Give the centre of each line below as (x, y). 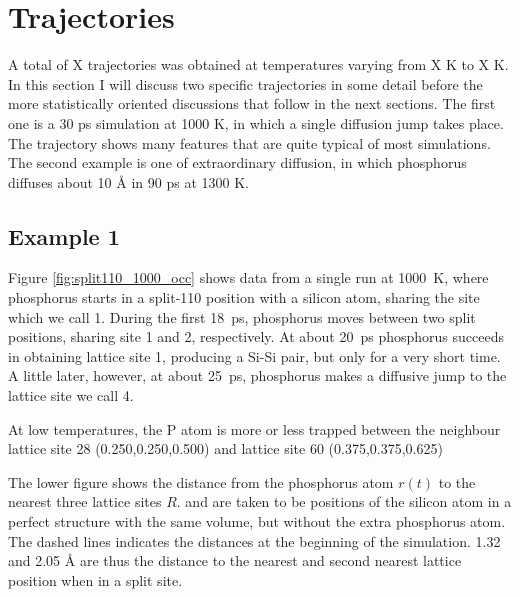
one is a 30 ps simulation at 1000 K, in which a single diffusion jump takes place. (256, 122)
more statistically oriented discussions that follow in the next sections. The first (252, 103)
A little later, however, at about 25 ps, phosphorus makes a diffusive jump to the (257, 375)
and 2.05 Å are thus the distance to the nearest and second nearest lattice (235, 560)
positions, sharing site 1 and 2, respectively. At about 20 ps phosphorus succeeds (256, 336)
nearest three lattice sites (85, 501)
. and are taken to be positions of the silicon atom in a (344, 501)
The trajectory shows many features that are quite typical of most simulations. (249, 142)
